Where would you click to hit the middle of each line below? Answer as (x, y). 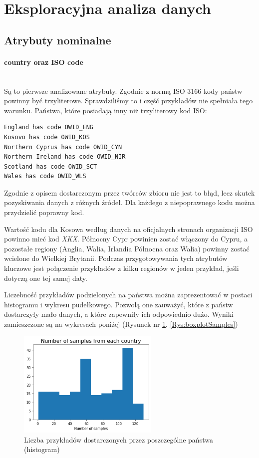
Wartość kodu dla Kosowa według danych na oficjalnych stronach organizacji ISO (129, 229)
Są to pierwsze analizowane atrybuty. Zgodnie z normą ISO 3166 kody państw (123, 91)
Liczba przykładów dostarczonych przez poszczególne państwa (119, 439)
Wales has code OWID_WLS (45, 176)
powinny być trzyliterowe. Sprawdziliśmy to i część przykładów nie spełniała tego (129, 101)
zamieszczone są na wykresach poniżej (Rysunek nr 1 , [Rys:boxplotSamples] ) (121, 324)
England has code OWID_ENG (49, 127)
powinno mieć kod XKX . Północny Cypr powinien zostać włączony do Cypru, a (126, 239)
